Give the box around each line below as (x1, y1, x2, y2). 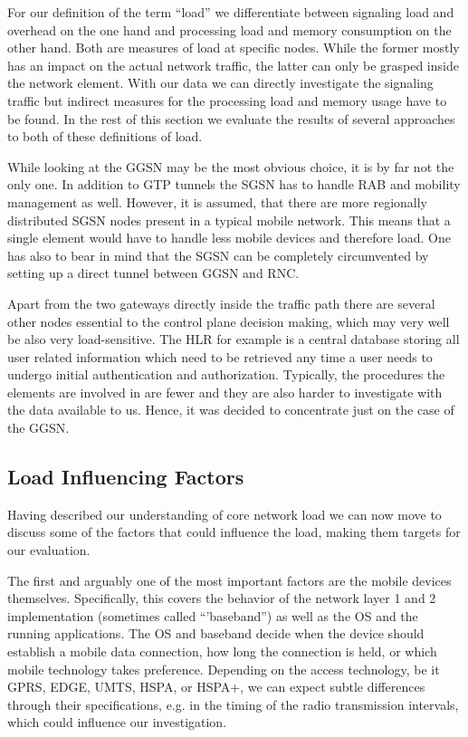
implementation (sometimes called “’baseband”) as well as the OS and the (7, 606, 418, 625)
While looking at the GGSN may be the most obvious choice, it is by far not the (7, 157, 454, 176)
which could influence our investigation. (7, 713, 227, 732)
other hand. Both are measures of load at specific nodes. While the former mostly (7, 38, 460, 57)
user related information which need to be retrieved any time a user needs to (7, 347, 433, 366)
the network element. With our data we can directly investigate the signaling (7, 73, 434, 92)
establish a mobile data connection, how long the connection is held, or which (7, 642, 437, 661)
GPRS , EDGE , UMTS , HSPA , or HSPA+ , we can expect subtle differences (7, 677, 425, 696)
